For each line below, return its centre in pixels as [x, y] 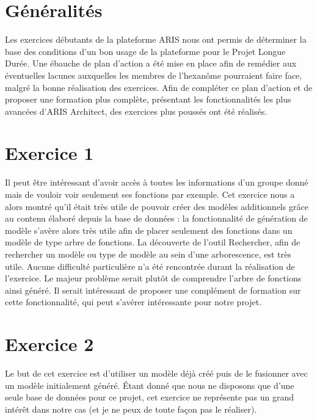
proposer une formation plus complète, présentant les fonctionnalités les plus [148, 99]
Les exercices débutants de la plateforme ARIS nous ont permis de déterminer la [156, 39]
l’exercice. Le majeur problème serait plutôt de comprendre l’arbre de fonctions [153, 278]
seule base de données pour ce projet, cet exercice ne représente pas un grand [150, 397]
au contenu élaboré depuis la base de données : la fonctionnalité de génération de [156, 218]
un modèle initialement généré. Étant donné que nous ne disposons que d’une [150, 385]
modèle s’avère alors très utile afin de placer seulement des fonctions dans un [149, 230]
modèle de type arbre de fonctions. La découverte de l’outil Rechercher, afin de [153, 242]
